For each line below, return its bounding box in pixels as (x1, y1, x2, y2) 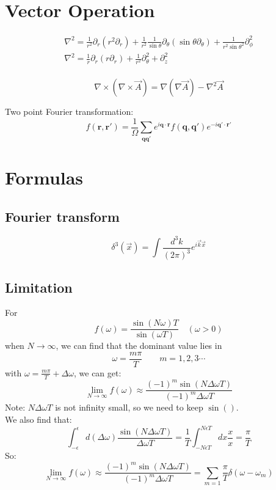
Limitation (5, 277, 73, 296)
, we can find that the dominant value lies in (56, 339, 222, 352)
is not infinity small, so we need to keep (55, 401, 203, 414)
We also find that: (5, 413, 72, 426)
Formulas (5, 164, 84, 189)
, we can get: (74, 366, 122, 379)
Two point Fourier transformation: (5, 105, 134, 118)
